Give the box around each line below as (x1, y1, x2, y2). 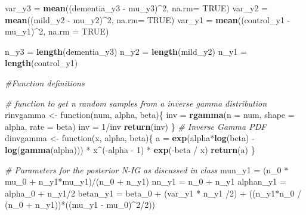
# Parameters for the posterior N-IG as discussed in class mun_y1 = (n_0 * (5, 163, 289, 176)
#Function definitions (5, 76, 85, 89)
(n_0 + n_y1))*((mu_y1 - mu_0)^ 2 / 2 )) (5, 198, 156, 211)
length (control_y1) (5, 57, 78, 69)
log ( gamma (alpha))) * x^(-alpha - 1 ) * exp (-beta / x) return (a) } (5, 143, 255, 155)
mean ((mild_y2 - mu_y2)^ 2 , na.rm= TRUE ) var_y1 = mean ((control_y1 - (5, 13, 290, 26)
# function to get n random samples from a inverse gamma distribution (5, 96, 267, 109)
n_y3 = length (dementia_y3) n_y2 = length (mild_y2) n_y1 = (5, 45, 247, 57)
